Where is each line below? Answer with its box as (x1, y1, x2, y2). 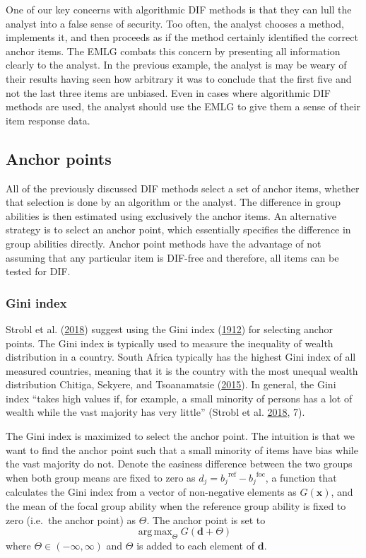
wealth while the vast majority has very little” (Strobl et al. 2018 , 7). (6, 405, 305, 419)
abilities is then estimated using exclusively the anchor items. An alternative (6, 208, 336, 223)
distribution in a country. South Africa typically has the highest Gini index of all (6, 349, 356, 364)
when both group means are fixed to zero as (6, 470, 196, 484)
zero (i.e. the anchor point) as (6, 512, 136, 527)
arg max (138, 527, 172, 537)
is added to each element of (136, 537, 255, 552)
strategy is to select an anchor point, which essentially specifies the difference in (6, 222, 351, 237)
